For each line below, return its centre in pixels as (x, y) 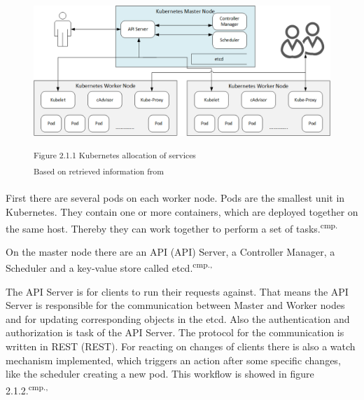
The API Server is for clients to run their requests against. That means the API (177, 291)
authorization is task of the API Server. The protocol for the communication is (175, 332)
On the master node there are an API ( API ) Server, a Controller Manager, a (170, 251)
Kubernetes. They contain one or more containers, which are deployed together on (182, 212)
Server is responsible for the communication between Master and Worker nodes (175, 305)
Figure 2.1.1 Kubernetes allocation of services (115, 154)
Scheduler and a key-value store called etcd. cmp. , (109, 267)
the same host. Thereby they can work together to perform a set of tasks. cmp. (172, 227)
